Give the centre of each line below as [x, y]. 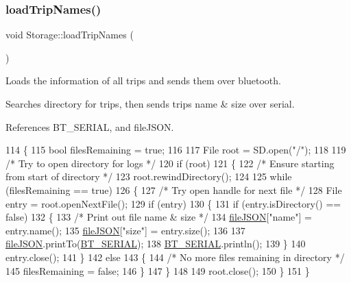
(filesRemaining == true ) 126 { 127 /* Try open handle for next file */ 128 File [174, 189]
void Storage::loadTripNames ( [70, 35]
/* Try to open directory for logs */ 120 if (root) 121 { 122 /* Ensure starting [170, 163]
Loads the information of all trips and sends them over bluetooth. [143, 81]
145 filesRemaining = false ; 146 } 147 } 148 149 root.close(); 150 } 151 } [158, 270]
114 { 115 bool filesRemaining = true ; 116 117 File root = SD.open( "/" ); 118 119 [176, 150]
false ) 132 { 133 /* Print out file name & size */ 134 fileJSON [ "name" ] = [159, 217]
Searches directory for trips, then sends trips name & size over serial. [150, 103]
